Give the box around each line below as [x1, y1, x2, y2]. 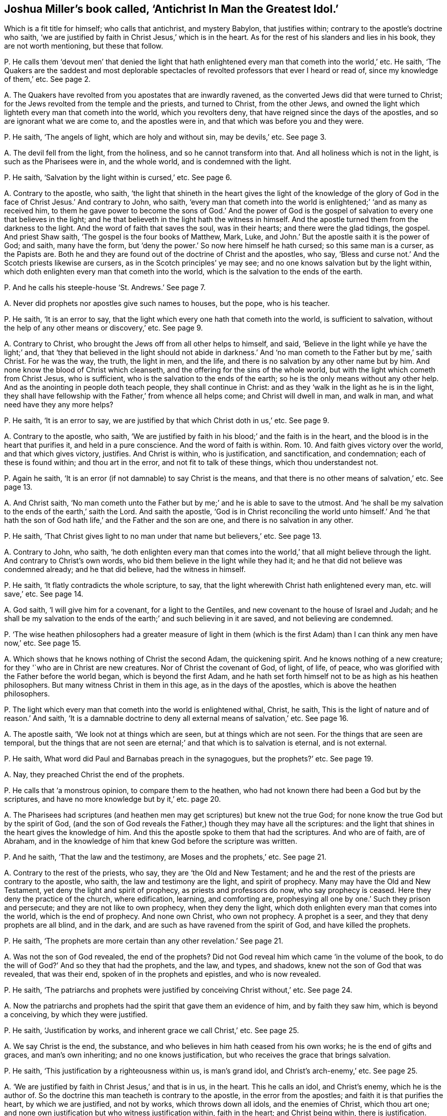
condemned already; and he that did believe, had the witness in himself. [4, 565, 246, 574]
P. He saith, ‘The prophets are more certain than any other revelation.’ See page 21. [4, 936, 284, 946]
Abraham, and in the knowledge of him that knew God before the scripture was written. [4, 837, 297, 846]
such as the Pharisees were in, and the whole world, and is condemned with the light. [4, 157, 292, 166]
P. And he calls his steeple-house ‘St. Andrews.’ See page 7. [4, 283, 206, 292]
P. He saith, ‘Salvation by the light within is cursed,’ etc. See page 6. [4, 173, 232, 182]
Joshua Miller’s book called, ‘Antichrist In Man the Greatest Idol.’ [4, 3, 339, 15]
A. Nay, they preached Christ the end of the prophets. [4, 770, 184, 779]
